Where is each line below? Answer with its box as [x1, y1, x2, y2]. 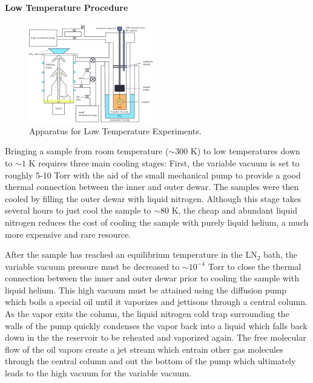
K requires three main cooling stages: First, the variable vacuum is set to [28, 156, 300, 169]
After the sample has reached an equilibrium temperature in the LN [5, 248, 257, 261]
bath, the [263, 248, 298, 261]
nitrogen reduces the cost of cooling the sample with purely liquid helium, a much [5, 215, 309, 228]
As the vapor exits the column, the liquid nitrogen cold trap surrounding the [5, 307, 289, 320]
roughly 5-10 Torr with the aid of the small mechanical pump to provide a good [5, 168, 301, 181]
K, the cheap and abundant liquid [171, 204, 297, 217]
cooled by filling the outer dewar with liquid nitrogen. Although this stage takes [5, 192, 301, 205]
